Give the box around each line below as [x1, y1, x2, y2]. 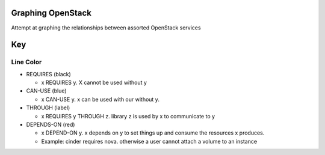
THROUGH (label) [26, 104, 70, 111]
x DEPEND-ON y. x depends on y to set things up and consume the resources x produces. [41, 129, 265, 136]
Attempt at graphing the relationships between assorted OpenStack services [11, 24, 201, 31]
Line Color [11, 58, 42, 66]
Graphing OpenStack [11, 8, 91, 18]
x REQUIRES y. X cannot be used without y [41, 79, 147, 87]
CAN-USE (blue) [26, 87, 67, 94]
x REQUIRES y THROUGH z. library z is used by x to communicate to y [41, 112, 215, 120]
